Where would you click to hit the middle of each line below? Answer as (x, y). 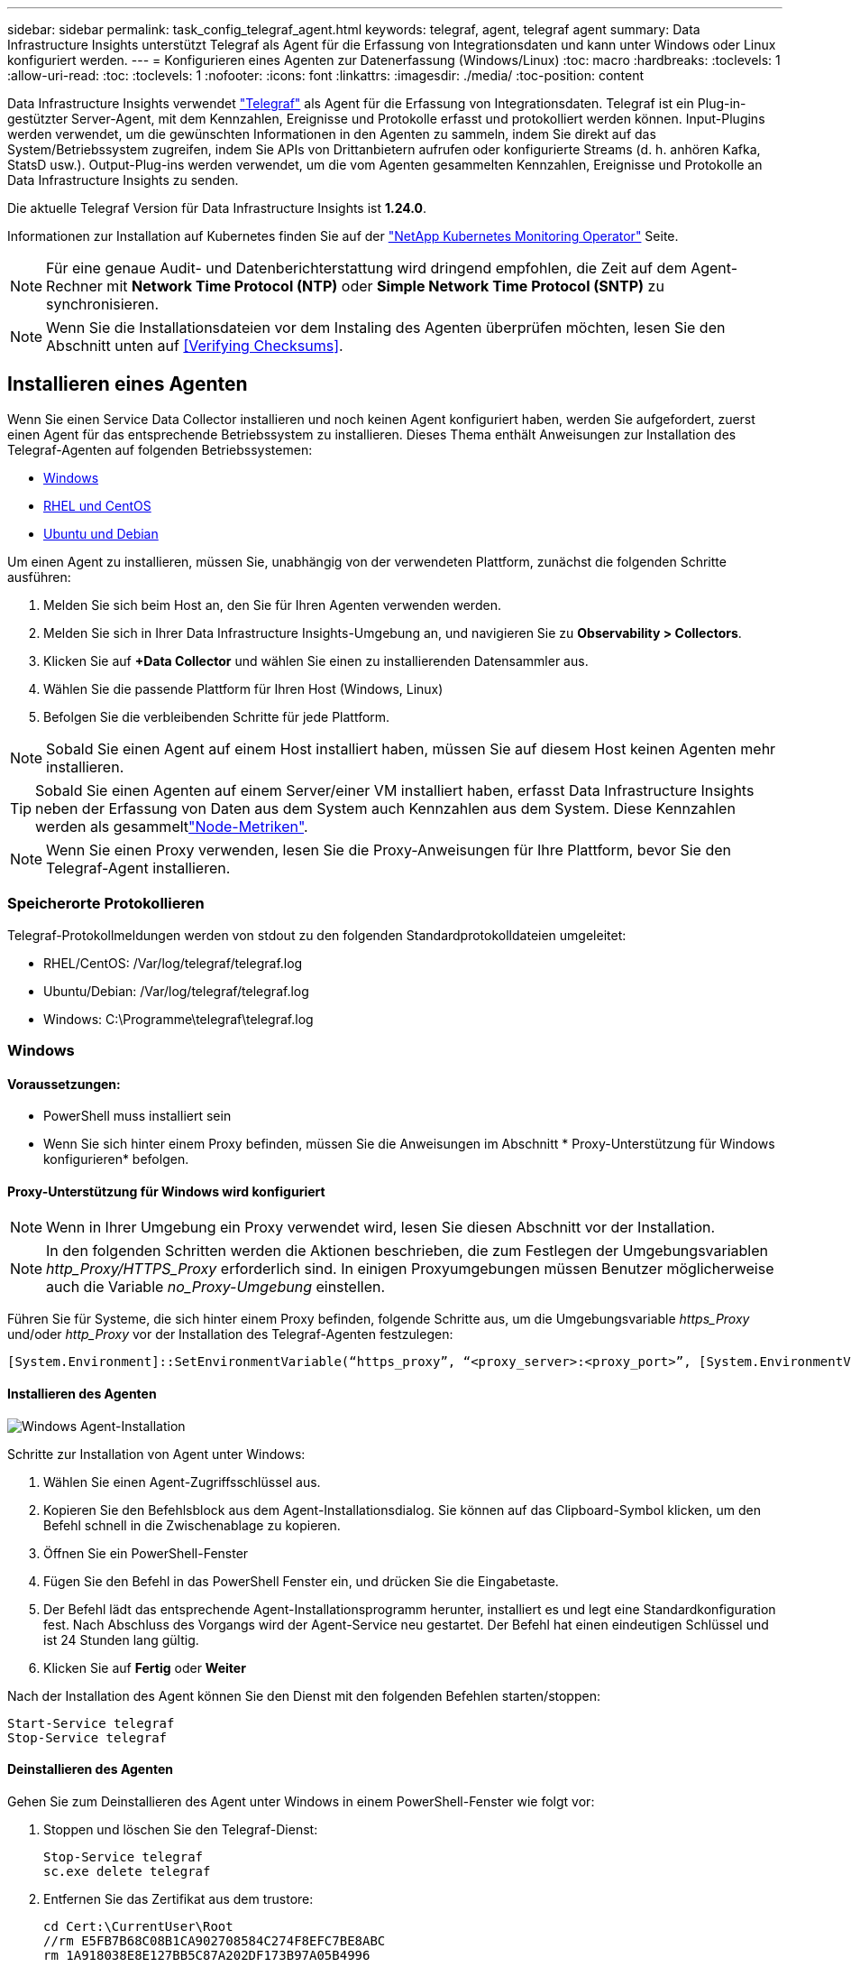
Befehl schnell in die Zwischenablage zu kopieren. (192, 1525)
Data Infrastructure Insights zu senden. (123, 180)
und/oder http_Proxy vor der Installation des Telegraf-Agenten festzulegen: (230, 1334)
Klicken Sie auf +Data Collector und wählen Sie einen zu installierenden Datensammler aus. (316, 660)
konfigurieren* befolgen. (116, 1159)
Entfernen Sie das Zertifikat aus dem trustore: (178, 1898)
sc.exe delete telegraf (127, 1871)
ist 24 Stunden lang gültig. (121, 1639)
